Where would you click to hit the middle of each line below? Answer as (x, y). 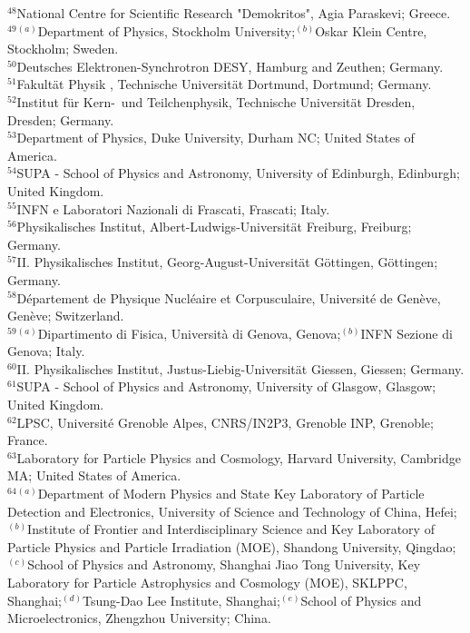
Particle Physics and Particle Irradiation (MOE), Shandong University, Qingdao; (232, 546)
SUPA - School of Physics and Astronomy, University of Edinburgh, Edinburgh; (238, 173)
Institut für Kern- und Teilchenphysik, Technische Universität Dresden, (216, 101)
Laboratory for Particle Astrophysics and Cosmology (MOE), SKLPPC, (207, 582)
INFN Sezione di (406, 333)
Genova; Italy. (46, 351)
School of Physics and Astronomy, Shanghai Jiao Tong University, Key (224, 564)
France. (28, 440)
